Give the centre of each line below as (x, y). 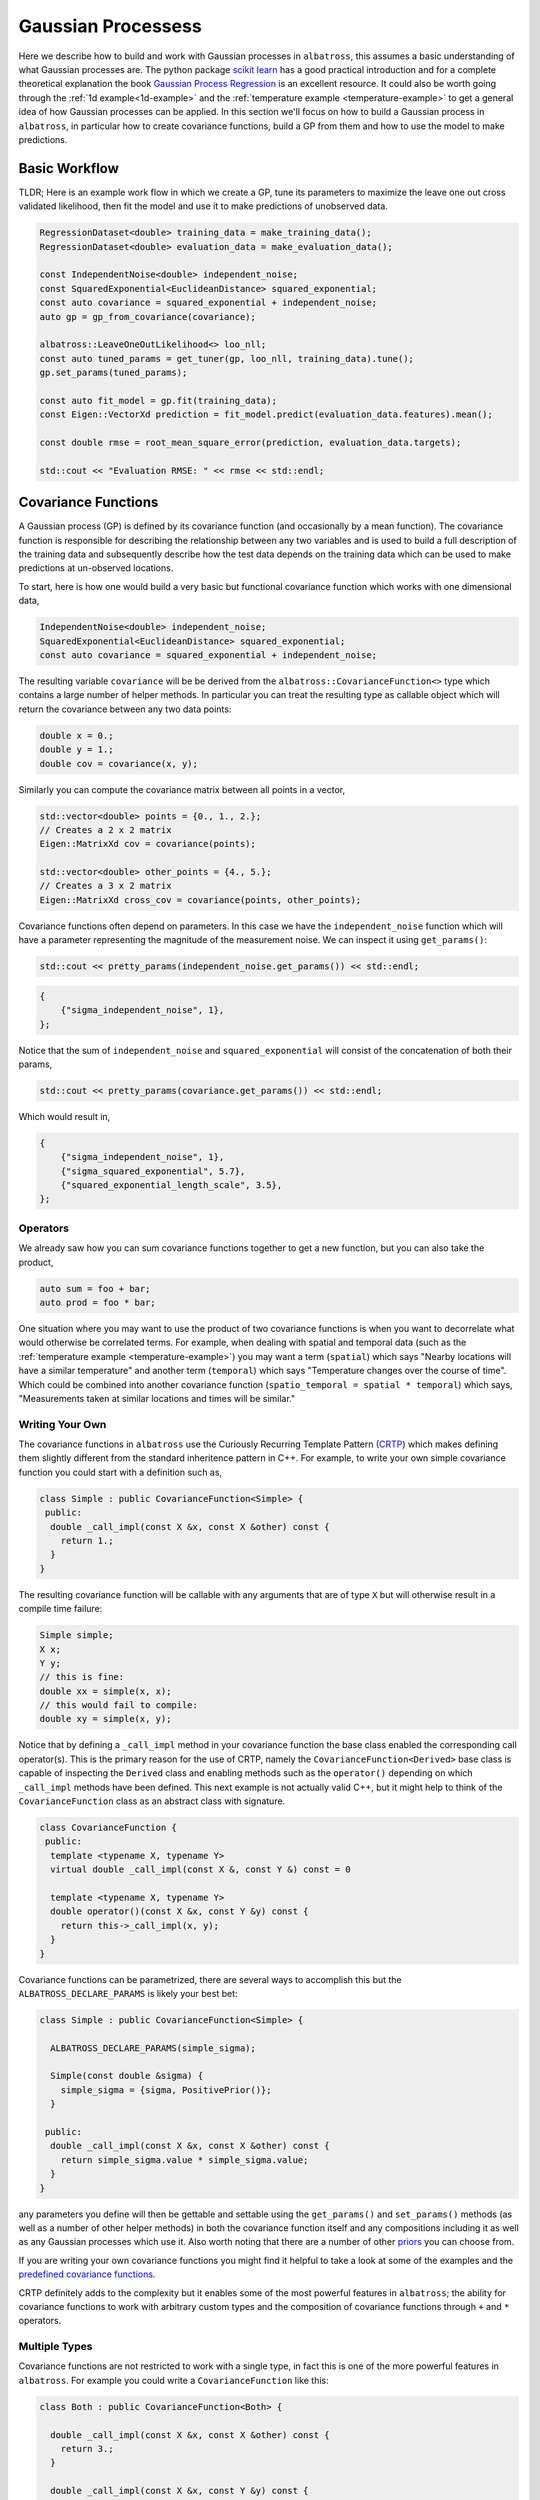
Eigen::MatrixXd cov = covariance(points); (148, 844)
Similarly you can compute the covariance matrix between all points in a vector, (181, 789)
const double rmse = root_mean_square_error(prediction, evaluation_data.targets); (250, 443)
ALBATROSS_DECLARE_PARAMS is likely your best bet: (128, 1993)
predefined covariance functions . (87, 2274)
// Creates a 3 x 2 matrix (105, 886)
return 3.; (87, 2448)
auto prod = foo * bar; (98, 1302)
